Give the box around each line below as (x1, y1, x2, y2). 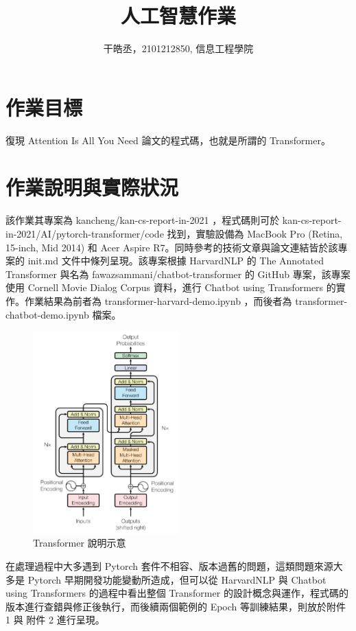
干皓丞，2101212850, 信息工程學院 (103, 41, 254, 56)
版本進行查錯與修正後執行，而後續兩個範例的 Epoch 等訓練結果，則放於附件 (5, 599, 346, 613)
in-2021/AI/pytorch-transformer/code (5, 226, 164, 240)
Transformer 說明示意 (33, 536, 126, 550)
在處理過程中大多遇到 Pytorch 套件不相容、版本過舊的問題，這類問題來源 (5, 558, 333, 573)
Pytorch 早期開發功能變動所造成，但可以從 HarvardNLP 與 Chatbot (27, 572, 327, 586)
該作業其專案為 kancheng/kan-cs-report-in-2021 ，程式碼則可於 (5, 213, 280, 227)
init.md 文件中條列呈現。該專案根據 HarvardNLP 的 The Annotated (27, 253, 324, 268)
